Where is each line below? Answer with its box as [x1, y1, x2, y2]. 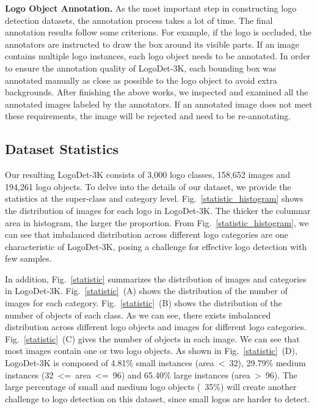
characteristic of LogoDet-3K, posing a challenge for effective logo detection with [5, 240, 307, 252]
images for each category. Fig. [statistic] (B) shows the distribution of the [5, 297, 282, 309]
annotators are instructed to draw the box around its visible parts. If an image [5, 37, 299, 50]
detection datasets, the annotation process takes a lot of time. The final [5, 13, 273, 26]
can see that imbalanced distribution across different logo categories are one [5, 228, 288, 241]
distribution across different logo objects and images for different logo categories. [5, 320, 307, 333]
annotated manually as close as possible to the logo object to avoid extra [5, 73, 277, 86]
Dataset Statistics [5, 139, 118, 158]
